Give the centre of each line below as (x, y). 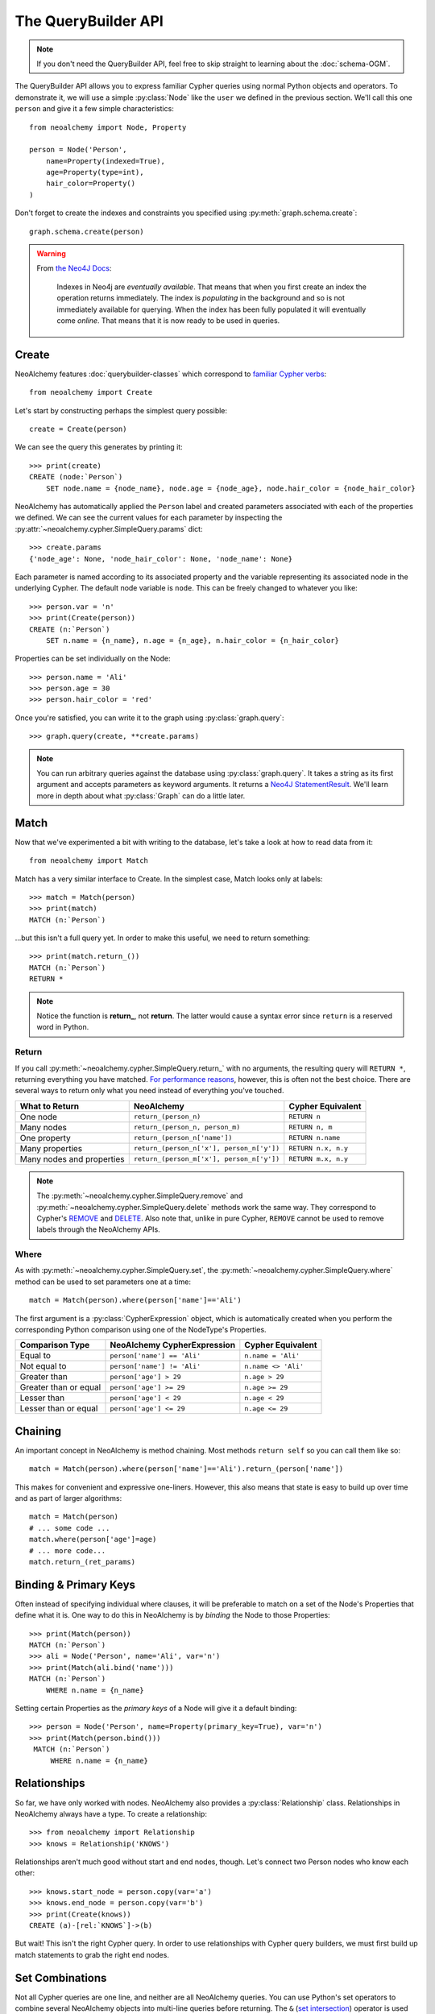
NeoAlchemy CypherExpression (173, 1345)
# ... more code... (68, 1550)
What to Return (50, 1106)
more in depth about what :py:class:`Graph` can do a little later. (141, 796)
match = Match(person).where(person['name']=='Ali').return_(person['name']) (186, 1469)
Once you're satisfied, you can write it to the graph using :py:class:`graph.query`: (150, 718)
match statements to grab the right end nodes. (92, 1954)
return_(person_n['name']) (183, 1138)
